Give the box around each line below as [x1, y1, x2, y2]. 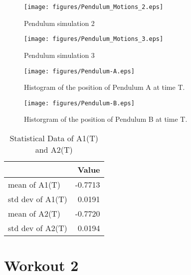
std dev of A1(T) [8, 193, 67, 205]
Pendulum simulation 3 [24, 49, 95, 60]
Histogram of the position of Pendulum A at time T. [24, 82, 185, 92]
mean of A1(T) [8, 179, 60, 190]
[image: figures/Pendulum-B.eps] [24, 99, 135, 107]
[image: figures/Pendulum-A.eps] [24, 67, 135, 75]
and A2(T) [35, 144, 73, 155]
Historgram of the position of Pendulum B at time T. [24, 114, 188, 124]
